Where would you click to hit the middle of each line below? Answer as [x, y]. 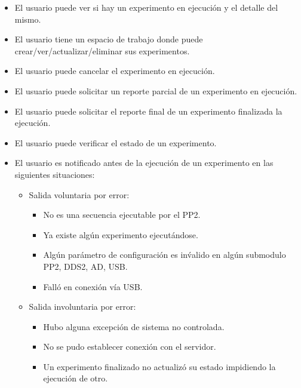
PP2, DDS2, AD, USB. [85, 266]
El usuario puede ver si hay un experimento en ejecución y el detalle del [146, 7]
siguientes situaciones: [55, 174]
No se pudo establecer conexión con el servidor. [130, 347]
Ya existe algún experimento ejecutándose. [121, 234]
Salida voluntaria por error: [79, 194]
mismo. [28, 19]
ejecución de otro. [76, 378]
